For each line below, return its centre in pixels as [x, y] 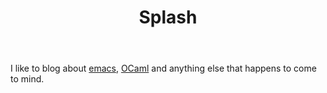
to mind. [27, 79]
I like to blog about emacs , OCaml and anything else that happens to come [163, 68]
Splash [168, 17]
